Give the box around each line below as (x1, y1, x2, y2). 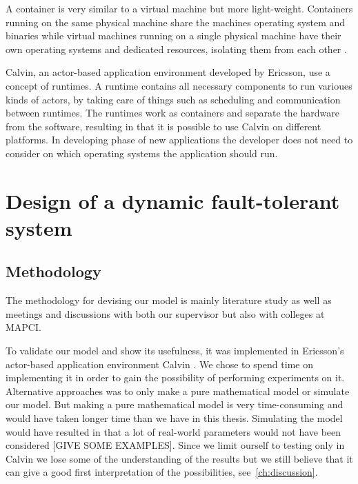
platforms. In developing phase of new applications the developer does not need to (6, 132, 353, 147)
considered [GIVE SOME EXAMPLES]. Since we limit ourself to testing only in (6, 438, 345, 452)
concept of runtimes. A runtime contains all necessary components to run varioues (6, 78, 352, 92)
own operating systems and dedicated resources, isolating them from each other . (6, 41, 347, 56)
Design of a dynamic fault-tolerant (6, 186, 340, 214)
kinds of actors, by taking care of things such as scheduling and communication (6, 92, 341, 106)
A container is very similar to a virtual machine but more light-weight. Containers (6, 1, 353, 15)
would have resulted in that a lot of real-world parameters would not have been (6, 424, 341, 438)
